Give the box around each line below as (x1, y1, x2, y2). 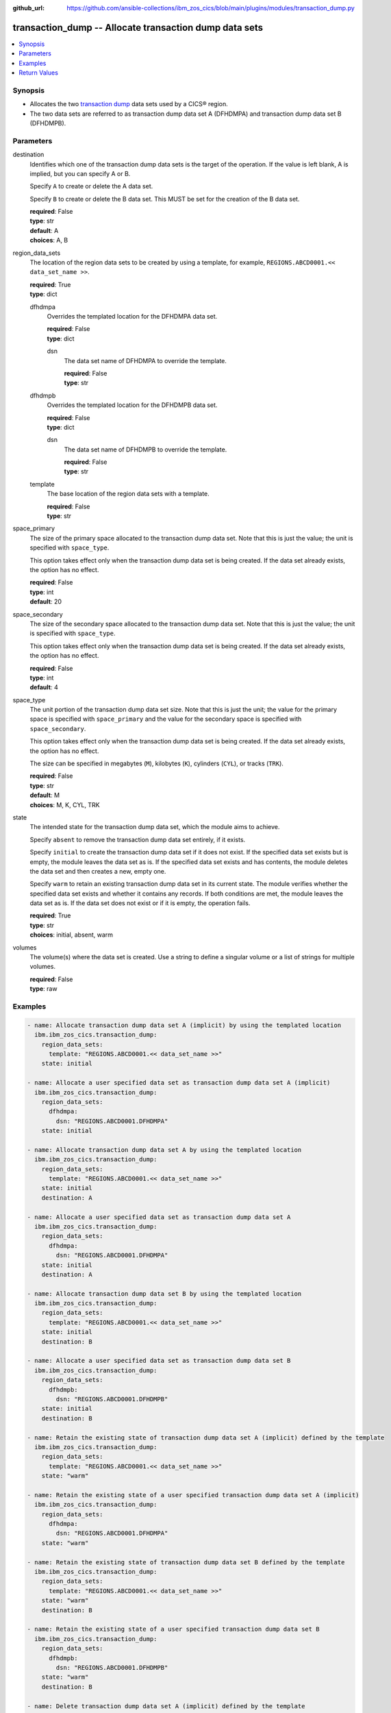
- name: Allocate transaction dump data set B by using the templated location (27, 1290, 302, 1298)
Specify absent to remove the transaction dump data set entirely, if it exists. (29, 835, 246, 843)
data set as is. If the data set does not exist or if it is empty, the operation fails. (29, 899, 251, 907)
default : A (29, 226, 59, 234)
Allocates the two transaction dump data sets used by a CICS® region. (29, 100, 229, 108)
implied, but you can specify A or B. (29, 169, 131, 177)
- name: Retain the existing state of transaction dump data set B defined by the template (27, 1558, 345, 1566)
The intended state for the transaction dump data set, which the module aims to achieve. (29, 823, 280, 831)
